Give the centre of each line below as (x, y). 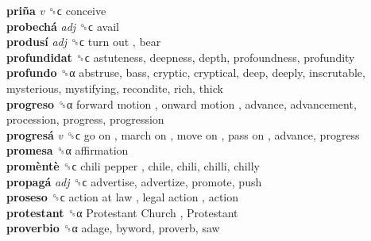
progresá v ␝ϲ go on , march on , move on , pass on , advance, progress (183, 134)
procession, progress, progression (85, 119)
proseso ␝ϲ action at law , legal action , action (123, 197)
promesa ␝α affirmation (68, 150)
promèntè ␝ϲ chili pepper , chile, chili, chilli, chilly (133, 165)
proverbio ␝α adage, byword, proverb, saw (113, 228)
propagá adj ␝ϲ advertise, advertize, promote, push (134, 181)
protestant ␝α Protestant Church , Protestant (122, 212)
